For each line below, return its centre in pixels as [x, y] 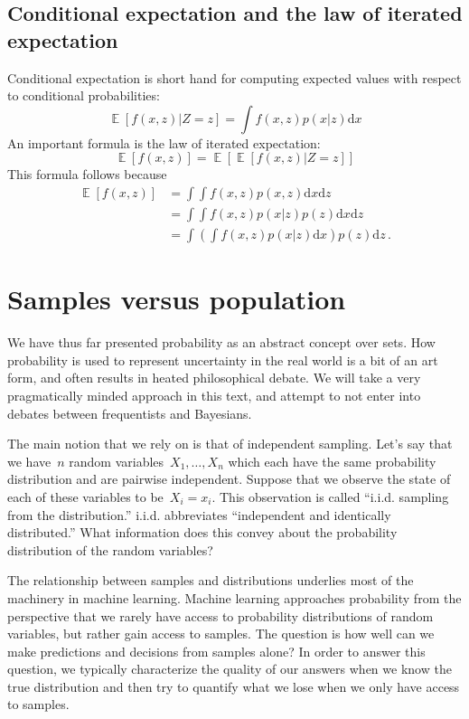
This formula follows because [87, 174]
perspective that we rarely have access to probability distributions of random [220, 615]
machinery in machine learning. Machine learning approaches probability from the [234, 597]
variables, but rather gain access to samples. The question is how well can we [221, 634]
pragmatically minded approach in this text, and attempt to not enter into [214, 395]
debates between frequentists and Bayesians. [130, 413]
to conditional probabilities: [84, 95]
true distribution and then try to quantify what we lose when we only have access [234, 686]
